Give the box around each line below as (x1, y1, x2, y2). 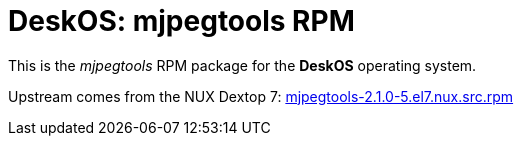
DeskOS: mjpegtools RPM (8, 4, 355, 38)
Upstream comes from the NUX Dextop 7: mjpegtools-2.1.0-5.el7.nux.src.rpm (8, 87, 514, 105)
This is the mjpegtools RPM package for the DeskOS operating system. (8, 56, 477, 74)
